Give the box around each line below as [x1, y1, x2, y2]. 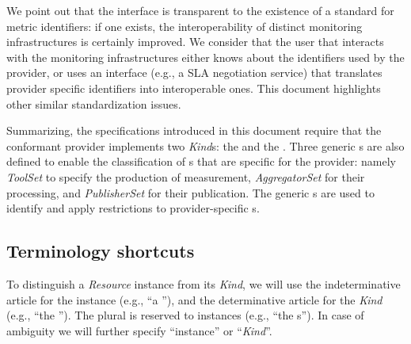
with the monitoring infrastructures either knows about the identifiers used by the [6, 48, 405, 65]
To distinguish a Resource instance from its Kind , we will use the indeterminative [6, 275, 401, 292]
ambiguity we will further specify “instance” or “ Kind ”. [6, 322, 272, 338]
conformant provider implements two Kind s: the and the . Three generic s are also [6, 137, 405, 154]
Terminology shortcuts [6, 239, 195, 263]
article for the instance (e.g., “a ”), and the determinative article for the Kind [6, 291, 382, 308]
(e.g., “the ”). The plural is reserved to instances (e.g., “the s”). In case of [6, 307, 364, 323]
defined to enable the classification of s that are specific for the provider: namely [6, 153, 397, 170]
